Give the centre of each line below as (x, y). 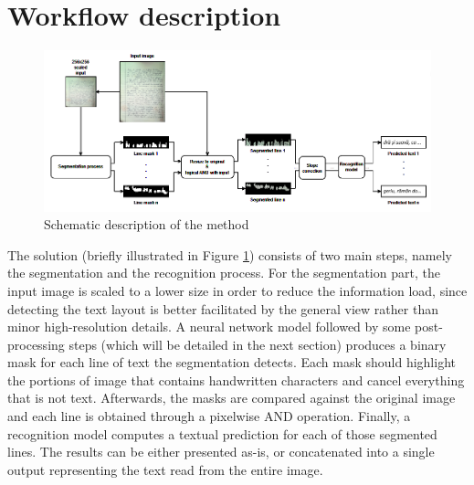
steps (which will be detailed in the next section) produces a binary (258, 344)
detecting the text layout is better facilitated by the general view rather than (223, 308)
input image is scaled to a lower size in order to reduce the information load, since (237, 290)
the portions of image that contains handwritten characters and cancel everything (236, 380)
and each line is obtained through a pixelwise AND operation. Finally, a (209, 416)
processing (36, 344)
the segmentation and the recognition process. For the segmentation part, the (224, 273)
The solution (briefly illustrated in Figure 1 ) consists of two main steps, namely (230, 254)
